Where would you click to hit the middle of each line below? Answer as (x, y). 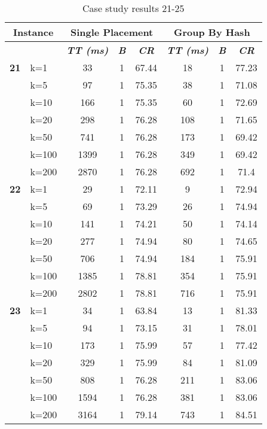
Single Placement (112, 32)
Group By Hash (212, 32)
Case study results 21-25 (133, 8)
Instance (33, 32)
